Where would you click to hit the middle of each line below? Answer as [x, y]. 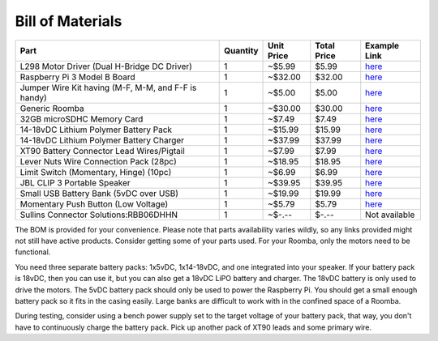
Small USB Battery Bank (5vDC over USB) [99, 193]
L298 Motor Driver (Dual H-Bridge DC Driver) [106, 66]
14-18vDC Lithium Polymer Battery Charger [102, 140]
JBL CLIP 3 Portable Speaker [75, 182]
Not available [390, 215]
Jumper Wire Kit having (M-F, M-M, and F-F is [108, 87]
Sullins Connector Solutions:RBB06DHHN [99, 215]
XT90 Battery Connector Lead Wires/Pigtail [103, 151]
